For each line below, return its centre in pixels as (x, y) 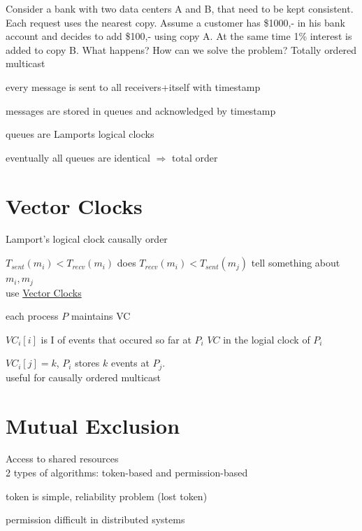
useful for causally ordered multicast (84, 377)
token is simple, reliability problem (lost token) (107, 496)
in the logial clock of (267, 339)
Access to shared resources (62, 459)
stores (87, 363)
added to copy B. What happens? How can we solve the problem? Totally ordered (181, 49)
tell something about (296, 263)
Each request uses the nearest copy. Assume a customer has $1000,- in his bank (175, 22)
